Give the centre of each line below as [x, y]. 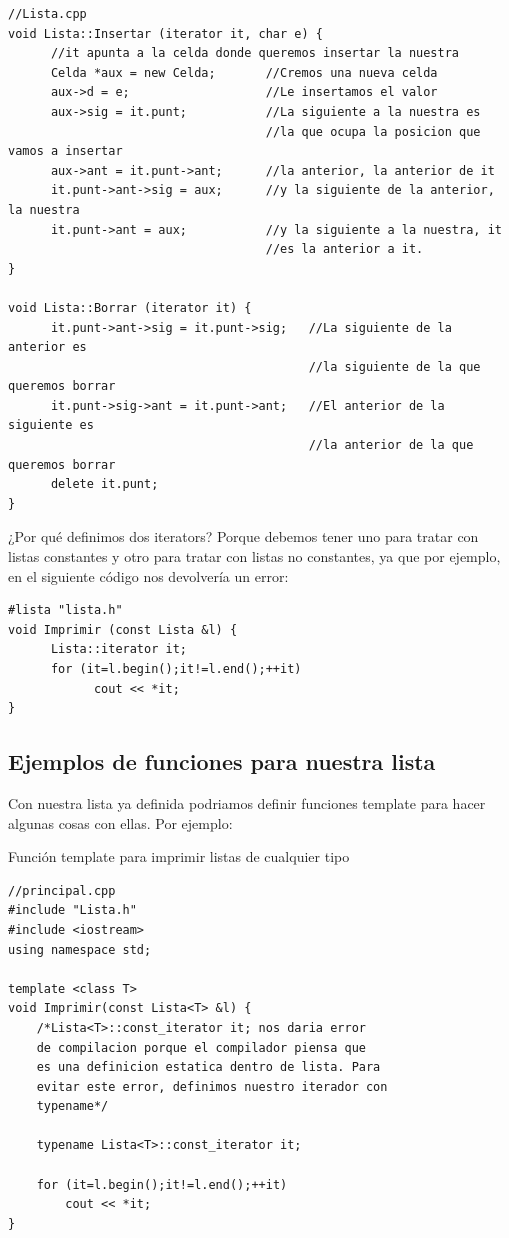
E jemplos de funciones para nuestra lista [222, 761]
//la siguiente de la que [394, 366]
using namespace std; [80, 949]
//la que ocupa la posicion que [373, 131]
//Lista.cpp [47, 14]
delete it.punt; [104, 484]
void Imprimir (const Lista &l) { [123, 629]
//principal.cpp [62, 890]
